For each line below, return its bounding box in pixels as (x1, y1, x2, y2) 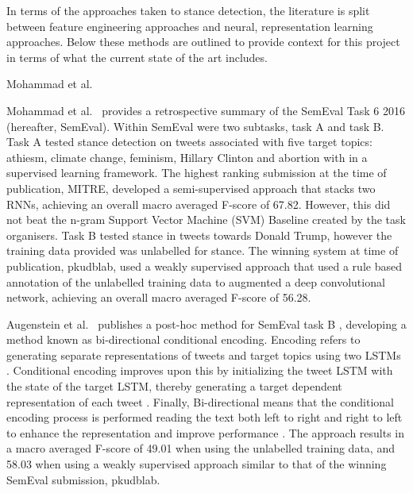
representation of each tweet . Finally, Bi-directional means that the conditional (6, 393, 394, 410)
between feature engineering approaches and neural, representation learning (6, 17, 373, 34)
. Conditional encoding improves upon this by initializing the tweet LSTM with (6, 362, 393, 379)
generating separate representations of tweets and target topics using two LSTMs (6, 346, 401, 363)
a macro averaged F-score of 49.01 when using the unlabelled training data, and (6, 440, 395, 456)
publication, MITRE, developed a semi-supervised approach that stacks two (6, 179, 376, 196)
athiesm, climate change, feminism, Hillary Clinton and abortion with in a (6, 148, 368, 165)
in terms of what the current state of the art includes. (6, 48, 268, 65)
